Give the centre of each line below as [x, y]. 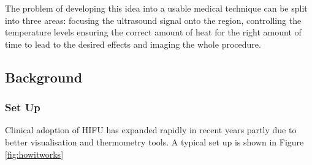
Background [44, 77]
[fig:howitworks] [34, 154]
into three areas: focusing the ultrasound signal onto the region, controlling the [153, 20]
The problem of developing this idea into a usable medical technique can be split [156, 8]
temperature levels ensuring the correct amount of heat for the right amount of [153, 32]
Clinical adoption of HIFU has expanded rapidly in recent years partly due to [151, 130]
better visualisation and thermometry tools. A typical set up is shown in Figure [154, 141]
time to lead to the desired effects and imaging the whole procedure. [133, 44]
